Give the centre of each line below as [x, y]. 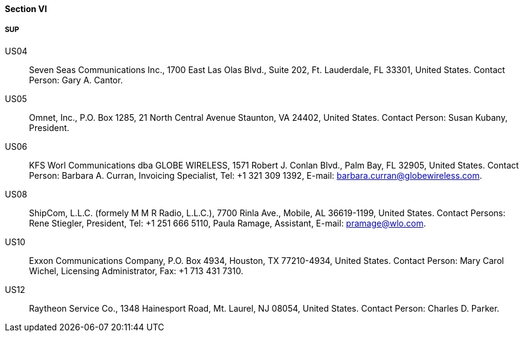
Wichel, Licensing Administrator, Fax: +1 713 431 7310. [136, 271]
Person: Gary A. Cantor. [76, 80]
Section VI [26, 9]
